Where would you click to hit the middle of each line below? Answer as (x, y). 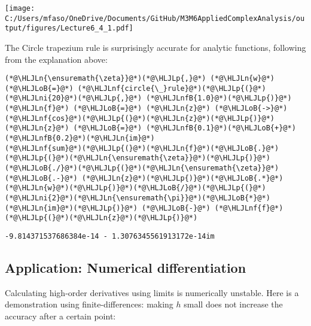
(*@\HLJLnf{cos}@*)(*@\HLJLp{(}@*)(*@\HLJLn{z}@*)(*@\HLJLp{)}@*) (140, 118)
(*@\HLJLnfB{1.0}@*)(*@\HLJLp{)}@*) (219, 98)
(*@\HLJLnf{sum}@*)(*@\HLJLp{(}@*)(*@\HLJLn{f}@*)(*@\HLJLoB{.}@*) (142, 148)
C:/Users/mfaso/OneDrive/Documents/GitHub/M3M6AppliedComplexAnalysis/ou (155, 18)
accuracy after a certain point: (60, 316)
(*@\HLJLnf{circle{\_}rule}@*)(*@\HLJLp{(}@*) (172, 88)
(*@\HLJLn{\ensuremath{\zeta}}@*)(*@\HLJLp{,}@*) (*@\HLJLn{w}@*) (140, 79)
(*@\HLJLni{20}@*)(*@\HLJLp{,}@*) (74, 98)
